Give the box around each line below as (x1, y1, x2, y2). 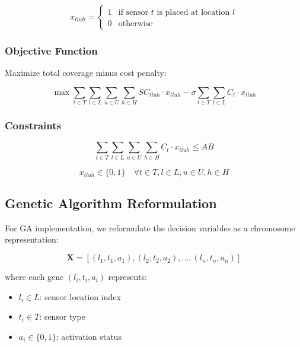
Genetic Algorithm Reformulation (5, 194, 217, 212)
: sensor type (39, 310, 85, 323)
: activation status (56, 330, 122, 342)
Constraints (5, 118, 61, 133)
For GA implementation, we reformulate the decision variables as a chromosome (5, 221, 295, 234)
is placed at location (157, 8, 230, 17)
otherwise (118, 20, 153, 28)
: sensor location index (39, 290, 121, 303)
